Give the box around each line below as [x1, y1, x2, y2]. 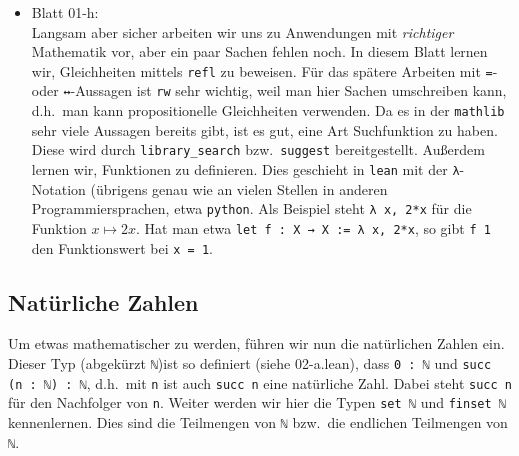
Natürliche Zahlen [8, 286, 199, 317]
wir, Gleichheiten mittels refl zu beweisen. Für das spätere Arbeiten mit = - [31, 60, 498, 81]
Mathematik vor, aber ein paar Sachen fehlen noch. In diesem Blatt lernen [31, 41, 488, 62]
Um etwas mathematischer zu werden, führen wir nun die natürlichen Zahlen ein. [8, 333, 505, 354]
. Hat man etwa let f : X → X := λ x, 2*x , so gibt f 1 [135, 217, 491, 238]
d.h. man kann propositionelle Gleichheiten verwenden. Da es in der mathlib [31, 100, 505, 121]
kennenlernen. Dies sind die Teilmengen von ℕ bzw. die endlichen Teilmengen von [8, 411, 508, 432]
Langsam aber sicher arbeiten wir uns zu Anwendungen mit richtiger [31, 21, 454, 42]
